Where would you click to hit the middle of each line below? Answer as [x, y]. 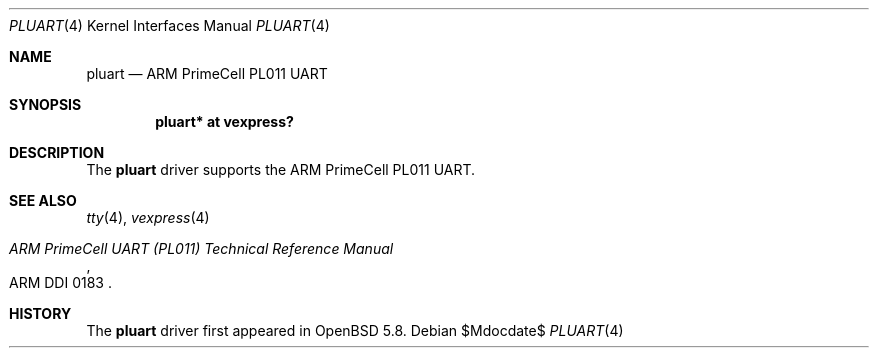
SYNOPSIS [45, 104]
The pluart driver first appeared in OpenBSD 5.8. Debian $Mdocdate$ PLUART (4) [355, 330]
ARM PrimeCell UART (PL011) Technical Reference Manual [201, 248]
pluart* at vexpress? [224, 121]
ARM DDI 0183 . [60, 282]
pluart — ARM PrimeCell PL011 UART [207, 73]
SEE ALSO [43, 200]
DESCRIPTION [57, 152]
